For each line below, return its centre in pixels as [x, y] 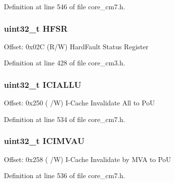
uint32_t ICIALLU [43, 84]
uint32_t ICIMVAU [44, 141]
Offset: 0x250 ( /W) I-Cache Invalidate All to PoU [79, 103]
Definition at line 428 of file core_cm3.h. [65, 63]
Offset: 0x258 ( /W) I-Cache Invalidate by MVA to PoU [87, 159]
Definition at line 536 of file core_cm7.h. [65, 175]
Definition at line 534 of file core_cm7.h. [65, 119]
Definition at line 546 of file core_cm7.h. [65, 6]
